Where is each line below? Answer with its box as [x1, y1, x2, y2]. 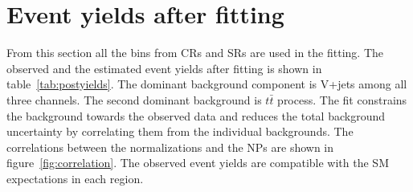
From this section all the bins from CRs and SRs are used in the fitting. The [6, 44, 383, 61]
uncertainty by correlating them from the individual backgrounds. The [6, 123, 354, 140]
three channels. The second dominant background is [6, 91, 262, 108]
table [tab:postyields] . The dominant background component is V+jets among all [6, 76, 407, 92]
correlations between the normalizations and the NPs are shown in [6, 138, 334, 155]
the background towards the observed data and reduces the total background [6, 107, 386, 124]
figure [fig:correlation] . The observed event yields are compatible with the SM [6, 154, 389, 171]
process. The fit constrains [277, 91, 407, 108]
